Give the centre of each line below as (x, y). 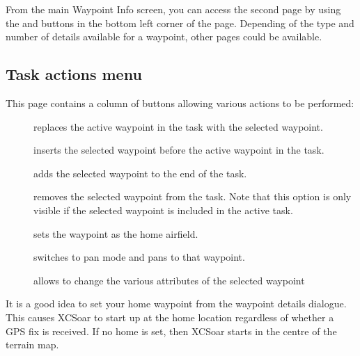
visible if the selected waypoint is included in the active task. (163, 210)
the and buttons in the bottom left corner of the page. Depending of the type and (180, 23)
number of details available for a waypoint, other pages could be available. (164, 37)
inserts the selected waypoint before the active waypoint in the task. (179, 150)
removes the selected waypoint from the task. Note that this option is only (193, 196)
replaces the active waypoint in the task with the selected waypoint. (178, 126)
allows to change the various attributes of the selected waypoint (169, 280)
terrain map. (32, 345)
